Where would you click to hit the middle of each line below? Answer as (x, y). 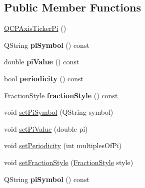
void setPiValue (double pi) (46, 128)
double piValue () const (42, 62)
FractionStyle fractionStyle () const (61, 95)
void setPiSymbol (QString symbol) (59, 112)
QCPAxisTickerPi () (35, 28)
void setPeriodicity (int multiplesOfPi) (63, 145)
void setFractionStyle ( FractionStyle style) (69, 162)
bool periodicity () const (44, 78)
